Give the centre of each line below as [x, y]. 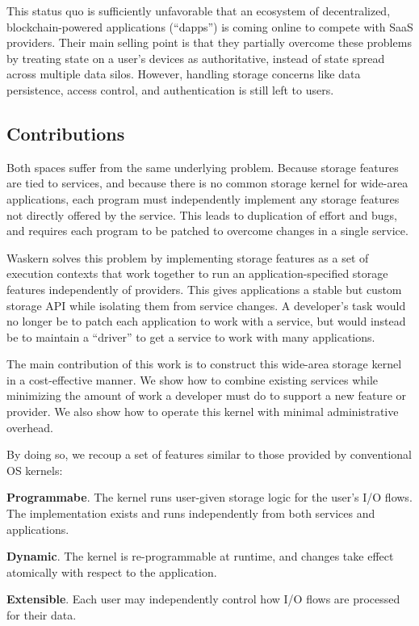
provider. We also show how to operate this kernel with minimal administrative [203, 412]
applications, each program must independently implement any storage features [203, 198]
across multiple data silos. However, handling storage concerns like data [184, 74]
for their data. [42, 615]
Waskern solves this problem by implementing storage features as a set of [188, 257]
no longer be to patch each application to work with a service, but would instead [206, 321]
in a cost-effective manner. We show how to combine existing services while [193, 379]
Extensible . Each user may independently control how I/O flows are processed [203, 599]
